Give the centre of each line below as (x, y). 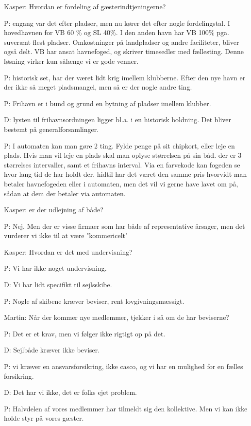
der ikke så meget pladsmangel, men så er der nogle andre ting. (98, 87)
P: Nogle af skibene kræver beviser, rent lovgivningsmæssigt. (94, 301)
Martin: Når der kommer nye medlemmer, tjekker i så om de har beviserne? (117, 317)
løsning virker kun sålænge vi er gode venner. (71, 61)
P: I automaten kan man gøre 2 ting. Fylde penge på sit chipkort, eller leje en (119, 145)
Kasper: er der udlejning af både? (54, 210)
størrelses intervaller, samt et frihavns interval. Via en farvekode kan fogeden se (122, 164)
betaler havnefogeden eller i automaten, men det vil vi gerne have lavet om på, (121, 183)
